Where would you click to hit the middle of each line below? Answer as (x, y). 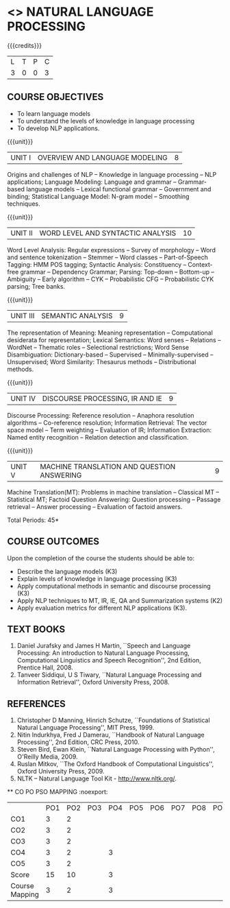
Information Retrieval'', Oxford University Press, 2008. (93, 682)
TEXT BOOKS (36, 629)
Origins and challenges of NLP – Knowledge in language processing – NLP (112, 174)
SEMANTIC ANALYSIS (77, 315)
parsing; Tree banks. (36, 286)
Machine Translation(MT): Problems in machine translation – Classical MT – (113, 492)
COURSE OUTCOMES (53, 541)
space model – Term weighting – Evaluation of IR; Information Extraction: (110, 430)
